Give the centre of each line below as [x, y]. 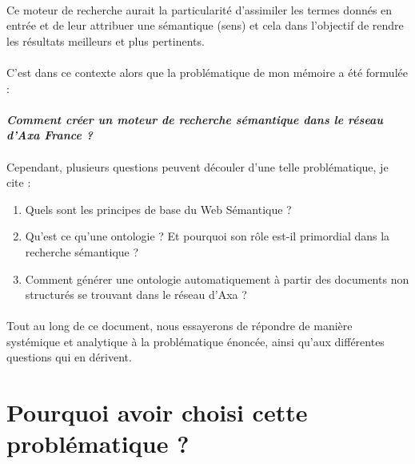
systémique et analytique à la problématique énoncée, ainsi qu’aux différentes [196, 341]
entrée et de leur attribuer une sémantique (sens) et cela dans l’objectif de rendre [205, 25]
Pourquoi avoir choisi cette [157, 412]
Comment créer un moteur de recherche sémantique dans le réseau [195, 119]
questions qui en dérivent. [69, 357]
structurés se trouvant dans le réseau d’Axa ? [136, 295]
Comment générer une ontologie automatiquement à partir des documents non [217, 278]
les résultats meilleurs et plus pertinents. [106, 40]
